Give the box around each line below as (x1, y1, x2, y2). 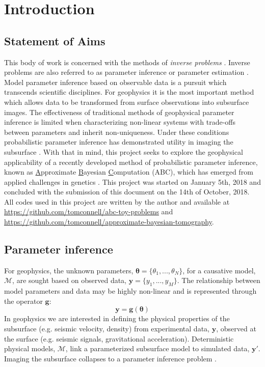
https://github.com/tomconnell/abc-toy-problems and (4, 206, 173, 217)
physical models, (4, 343, 56, 354)
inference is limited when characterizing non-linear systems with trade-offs (4, 117, 235, 127)
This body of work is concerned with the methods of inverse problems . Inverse (4, 57, 250, 67)
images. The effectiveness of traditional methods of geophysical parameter (4, 106, 234, 117)
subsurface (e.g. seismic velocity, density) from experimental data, (4, 323, 209, 334)
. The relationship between (177, 275, 260, 286)
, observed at (216, 323, 256, 334)
